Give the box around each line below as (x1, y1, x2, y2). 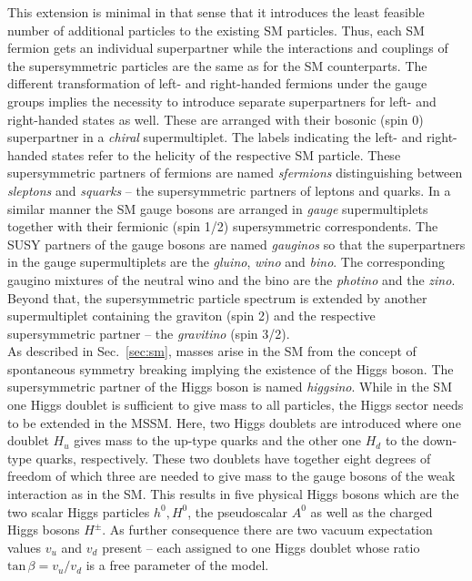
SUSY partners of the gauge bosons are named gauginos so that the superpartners (7, 234, 466, 253)
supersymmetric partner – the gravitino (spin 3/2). (7, 323, 290, 342)
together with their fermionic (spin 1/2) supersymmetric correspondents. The (7, 217, 438, 236)
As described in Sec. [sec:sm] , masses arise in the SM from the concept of (7, 341, 417, 361)
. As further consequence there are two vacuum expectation (102, 520, 433, 539)
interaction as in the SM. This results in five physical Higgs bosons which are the (7, 484, 459, 504)
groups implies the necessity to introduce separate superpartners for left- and (7, 91, 437, 110)
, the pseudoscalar (187, 502, 288, 521)
